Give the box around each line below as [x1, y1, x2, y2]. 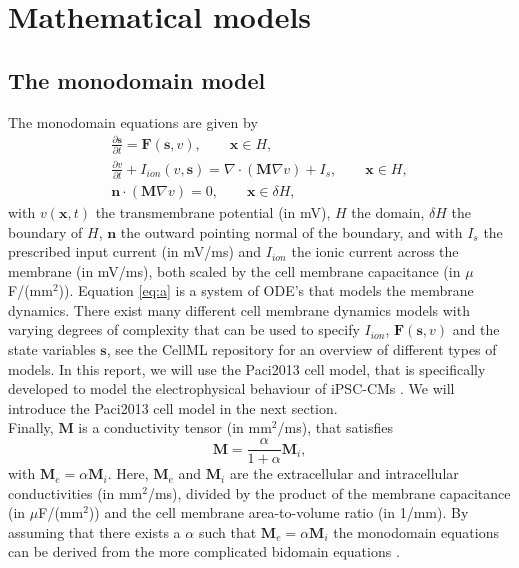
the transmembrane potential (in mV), [95, 201, 331, 222]
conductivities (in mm [8, 482, 143, 503]
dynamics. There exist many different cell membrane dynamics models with [8, 299, 470, 320]
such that [198, 521, 257, 542]
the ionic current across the [291, 241, 459, 262]
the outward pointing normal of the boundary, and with [120, 221, 463, 242]
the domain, [351, 201, 425, 222]
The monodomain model [8, 64, 266, 95]
